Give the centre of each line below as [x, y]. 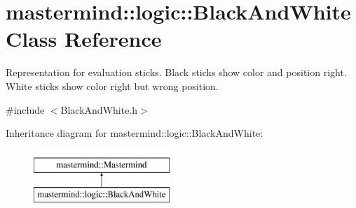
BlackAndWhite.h [99, 109]
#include [25, 109]
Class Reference [84, 39]
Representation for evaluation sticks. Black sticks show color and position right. [176, 72]
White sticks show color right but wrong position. [112, 86]
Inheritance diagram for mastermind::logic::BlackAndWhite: [135, 133]
